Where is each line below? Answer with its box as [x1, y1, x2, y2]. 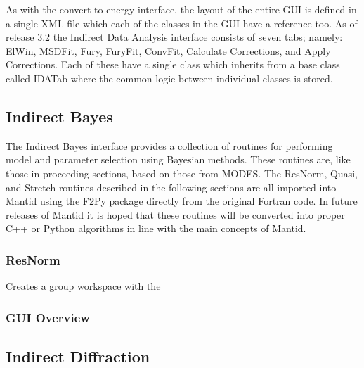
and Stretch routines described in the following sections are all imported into [6, 179, 337, 194]
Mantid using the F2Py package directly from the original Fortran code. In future [6, 193, 358, 208]
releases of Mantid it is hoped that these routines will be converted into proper [6, 207, 345, 222]
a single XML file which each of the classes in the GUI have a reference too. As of [6, 15, 358, 30]
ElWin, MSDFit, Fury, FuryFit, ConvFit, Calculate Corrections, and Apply [6, 43, 331, 58]
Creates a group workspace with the [6, 279, 161, 293]
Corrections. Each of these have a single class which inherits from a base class [6, 57, 340, 72]
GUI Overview [6, 308, 90, 326]
